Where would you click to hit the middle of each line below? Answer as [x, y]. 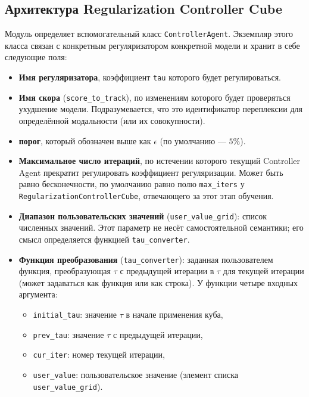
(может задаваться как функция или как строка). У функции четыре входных [158, 282]
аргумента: [38, 294]
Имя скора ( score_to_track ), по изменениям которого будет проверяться [154, 97]
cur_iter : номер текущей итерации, [99, 354]
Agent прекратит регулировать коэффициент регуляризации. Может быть [151, 172]
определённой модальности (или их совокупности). [112, 120]
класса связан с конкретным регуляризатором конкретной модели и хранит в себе [152, 45]
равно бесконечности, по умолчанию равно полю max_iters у [132, 184]
